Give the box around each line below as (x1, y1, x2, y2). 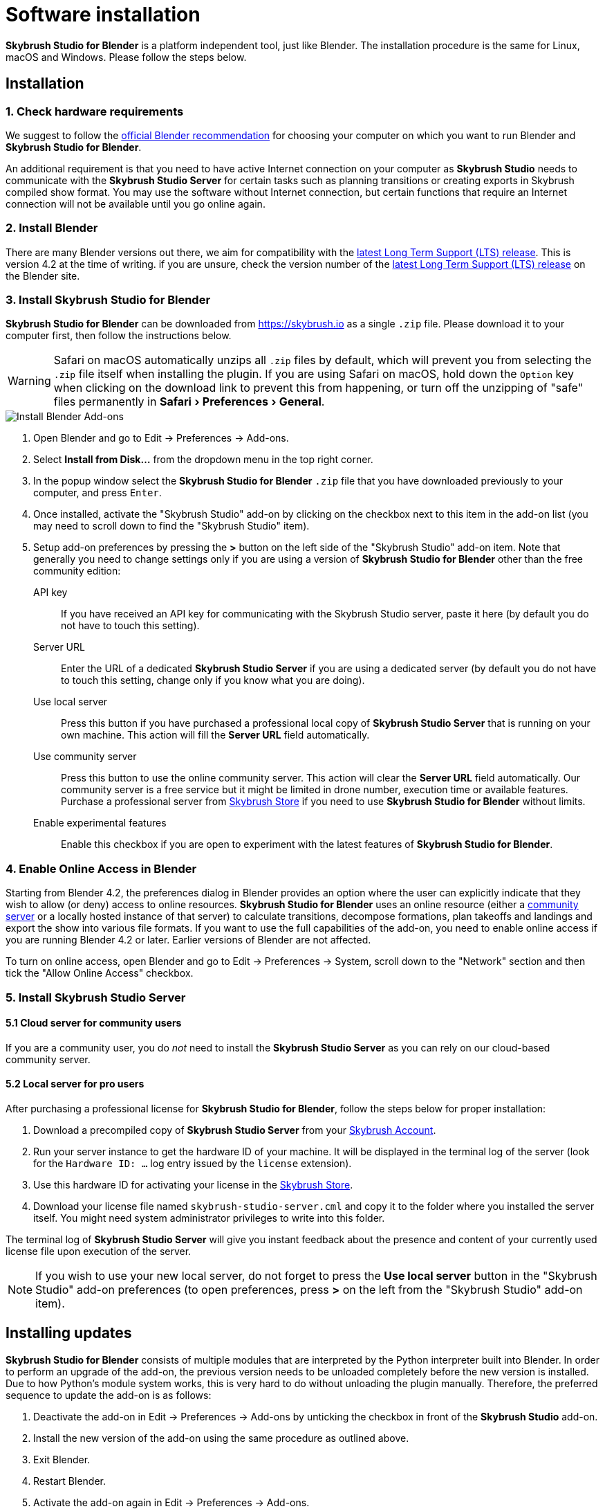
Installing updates (6, 1324, 132, 1342)
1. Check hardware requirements (6, 104, 184, 118)
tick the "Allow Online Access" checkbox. (6, 967, 194, 979)
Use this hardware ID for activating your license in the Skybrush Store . (33, 1179, 353, 1191)
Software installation (6, 3, 201, 26)
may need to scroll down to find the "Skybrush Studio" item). (33, 520, 310, 532)
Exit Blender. (33, 1453, 91, 1465)
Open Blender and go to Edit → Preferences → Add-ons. (33, 432, 289, 444)
